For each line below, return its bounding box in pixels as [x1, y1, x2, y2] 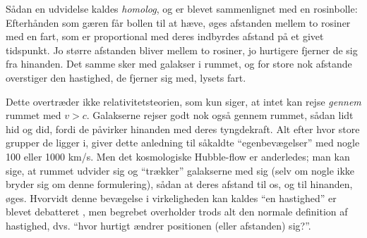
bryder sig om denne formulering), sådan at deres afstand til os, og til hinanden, [6, 177, 353, 192]
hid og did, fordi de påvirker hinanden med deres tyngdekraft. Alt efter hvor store [6, 121, 360, 136]
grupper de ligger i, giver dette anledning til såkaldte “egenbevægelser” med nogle [6, 135, 360, 150]
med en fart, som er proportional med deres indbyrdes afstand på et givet [6, 29, 324, 44]
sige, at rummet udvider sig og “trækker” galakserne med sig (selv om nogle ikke [6, 163, 355, 177]
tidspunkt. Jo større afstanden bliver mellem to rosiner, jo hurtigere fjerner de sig [6, 42, 358, 57]
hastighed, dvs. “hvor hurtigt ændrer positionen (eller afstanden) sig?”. [6, 218, 311, 232]
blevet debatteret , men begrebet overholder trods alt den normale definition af [6, 204, 348, 219]
